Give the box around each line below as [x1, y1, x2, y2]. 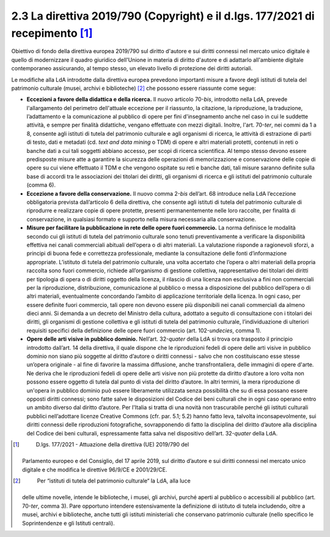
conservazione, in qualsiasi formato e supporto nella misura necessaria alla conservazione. [26, 215, 257, 223]
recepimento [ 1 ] [11, 26, 93, 40]
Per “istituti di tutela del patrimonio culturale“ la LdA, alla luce [37, 477, 191, 484]
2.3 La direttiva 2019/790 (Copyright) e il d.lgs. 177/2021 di [11, 9, 315, 23]
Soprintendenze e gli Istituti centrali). [22, 519, 116, 527]
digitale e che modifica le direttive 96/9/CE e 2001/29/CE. [22, 465, 167, 473]
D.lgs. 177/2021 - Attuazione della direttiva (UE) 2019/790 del [35, 440, 189, 448]
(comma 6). [26, 181, 56, 189]
